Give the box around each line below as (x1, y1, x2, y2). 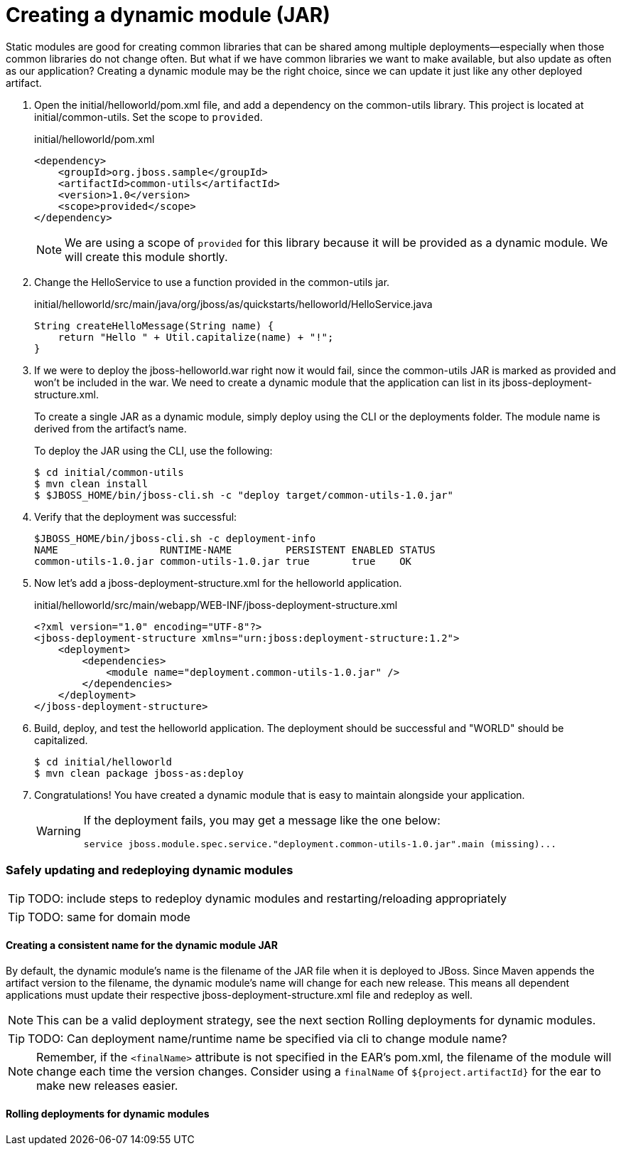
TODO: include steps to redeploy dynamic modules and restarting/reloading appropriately (28, 891, 507, 906)
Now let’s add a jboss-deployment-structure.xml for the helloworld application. (34, 576, 402, 589)
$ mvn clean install (34, 477, 148, 489)
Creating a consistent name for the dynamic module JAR (6, 939, 279, 952)
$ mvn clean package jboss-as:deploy (34, 767, 244, 779)
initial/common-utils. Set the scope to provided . (34, 110, 263, 123)
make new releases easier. (36, 1078, 178, 1093)
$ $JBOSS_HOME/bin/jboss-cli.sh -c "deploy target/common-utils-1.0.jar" (34, 489, 454, 501)
